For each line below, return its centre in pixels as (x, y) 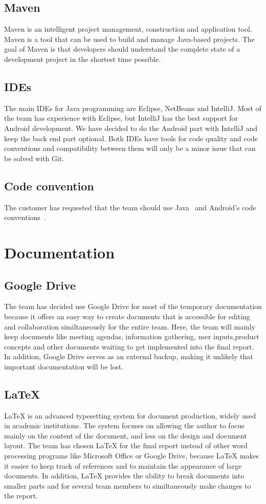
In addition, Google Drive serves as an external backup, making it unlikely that (129, 356)
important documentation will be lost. (64, 366)
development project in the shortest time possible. (83, 59)
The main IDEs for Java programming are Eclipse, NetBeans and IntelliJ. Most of (133, 108)
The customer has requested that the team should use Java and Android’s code (130, 207)
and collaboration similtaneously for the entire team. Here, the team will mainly (130, 326)
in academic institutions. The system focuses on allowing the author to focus (124, 425)
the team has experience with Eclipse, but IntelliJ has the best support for (121, 118)
